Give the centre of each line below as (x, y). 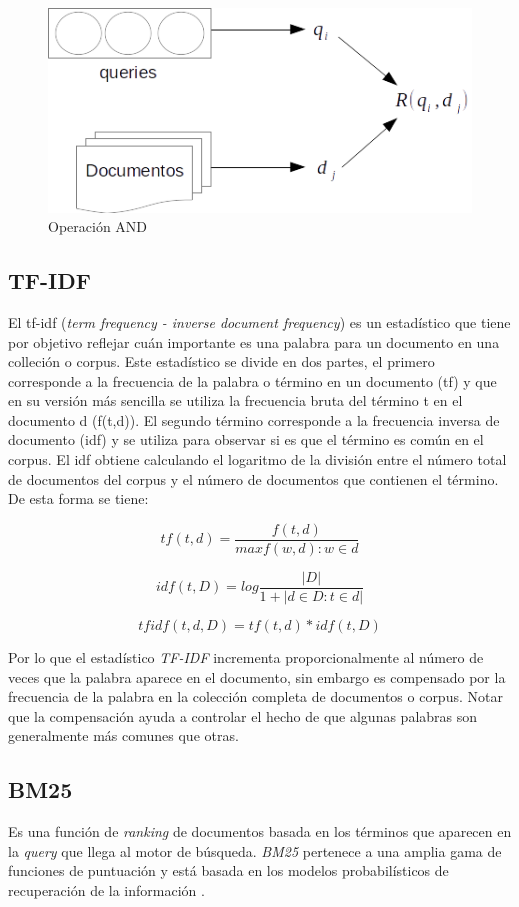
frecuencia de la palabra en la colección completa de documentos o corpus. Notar (255, 696)
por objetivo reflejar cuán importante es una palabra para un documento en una (254, 341)
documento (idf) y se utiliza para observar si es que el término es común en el (246, 439)
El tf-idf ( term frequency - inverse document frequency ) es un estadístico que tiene (259, 321)
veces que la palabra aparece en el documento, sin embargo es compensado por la (257, 676)
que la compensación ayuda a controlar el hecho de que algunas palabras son (243, 715)
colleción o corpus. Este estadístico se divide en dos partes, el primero (221, 361)
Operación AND (98, 226)
